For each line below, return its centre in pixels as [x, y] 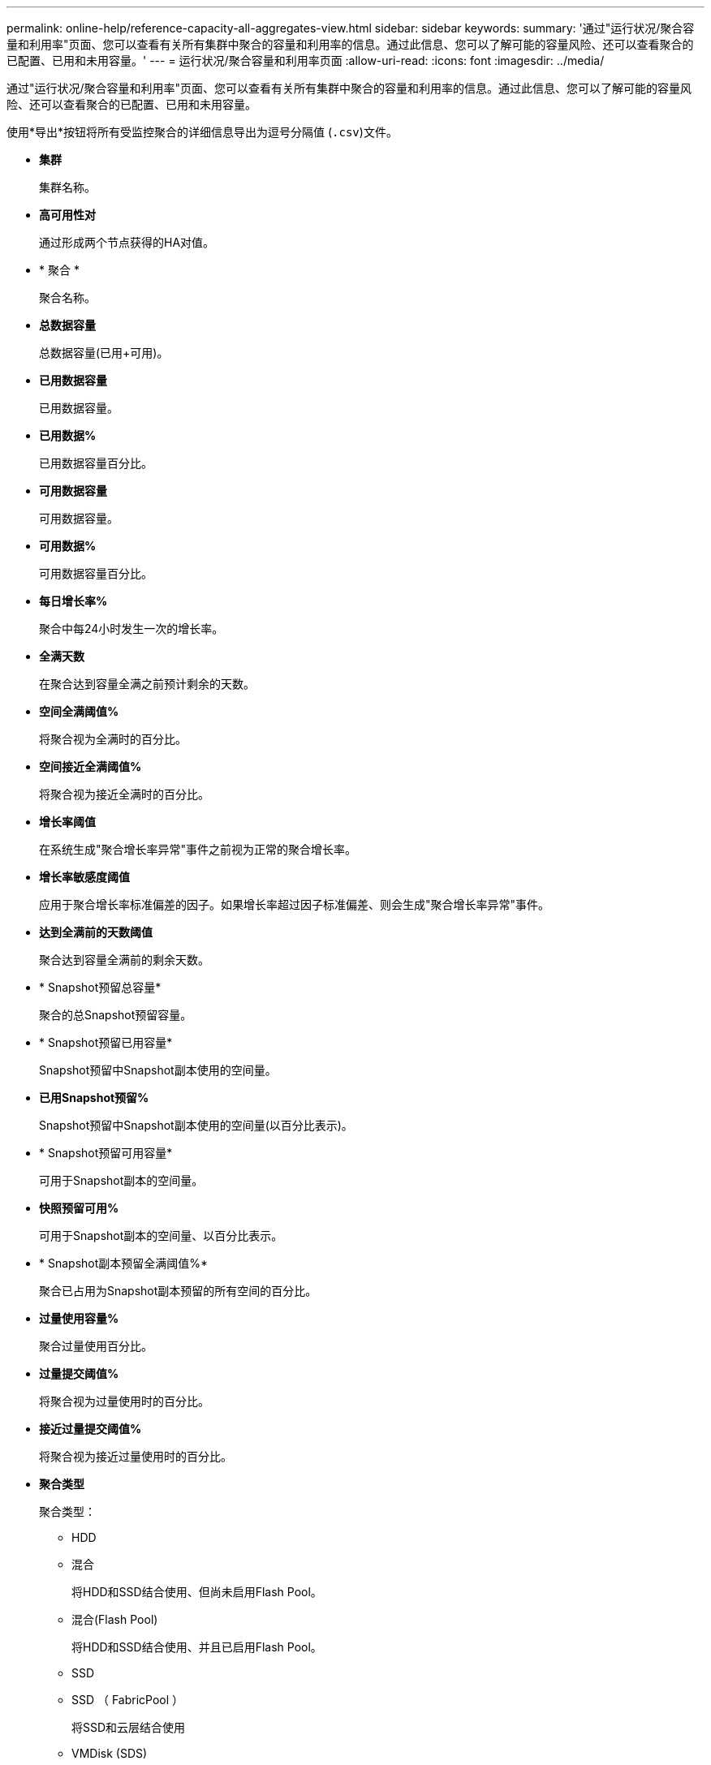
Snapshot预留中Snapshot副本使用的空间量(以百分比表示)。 [196, 1125]
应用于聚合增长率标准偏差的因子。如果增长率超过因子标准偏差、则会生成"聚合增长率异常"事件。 [295, 904]
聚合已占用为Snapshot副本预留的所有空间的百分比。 [178, 1291]
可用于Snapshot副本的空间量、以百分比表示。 [161, 1235]
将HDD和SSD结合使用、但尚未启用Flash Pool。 [197, 1592]
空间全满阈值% [79, 711]
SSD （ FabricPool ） [128, 1700]
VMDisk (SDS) [110, 1753]
